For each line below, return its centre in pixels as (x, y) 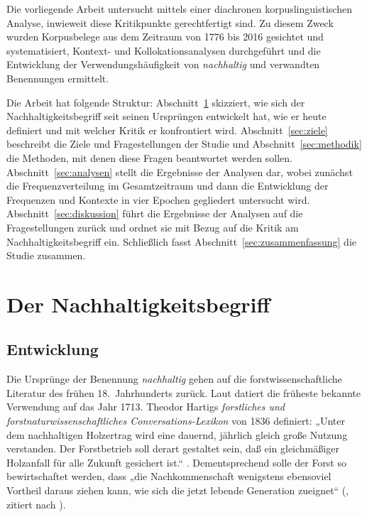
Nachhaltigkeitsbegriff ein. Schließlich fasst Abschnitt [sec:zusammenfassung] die (182, 241)
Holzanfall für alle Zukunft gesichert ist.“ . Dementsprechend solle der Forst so (176, 462)
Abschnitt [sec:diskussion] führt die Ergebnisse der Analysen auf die (155, 213)
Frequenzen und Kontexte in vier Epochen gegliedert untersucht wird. (158, 199)
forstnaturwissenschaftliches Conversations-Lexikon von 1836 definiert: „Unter (176, 421)
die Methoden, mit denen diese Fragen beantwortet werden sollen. (149, 157)
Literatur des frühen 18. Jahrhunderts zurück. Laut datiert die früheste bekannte (183, 392)
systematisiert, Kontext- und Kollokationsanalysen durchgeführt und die (164, 50)
